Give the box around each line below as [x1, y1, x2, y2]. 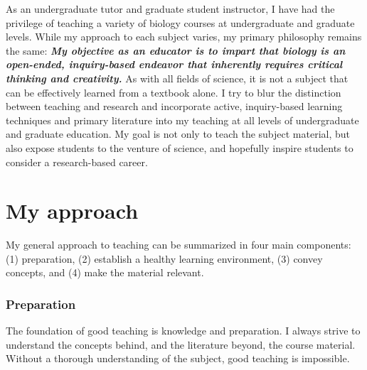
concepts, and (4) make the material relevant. [6, 265, 204, 280]
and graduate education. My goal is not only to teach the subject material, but [6, 126, 351, 141]
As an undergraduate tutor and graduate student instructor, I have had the [6, 1, 335, 16]
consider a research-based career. [6, 154, 148, 169]
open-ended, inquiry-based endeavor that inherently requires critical [6, 57, 343, 72]
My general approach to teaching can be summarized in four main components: [6, 237, 351, 252]
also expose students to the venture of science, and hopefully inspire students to [6, 140, 353, 155]
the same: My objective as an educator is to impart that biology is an [6, 43, 346, 58]
